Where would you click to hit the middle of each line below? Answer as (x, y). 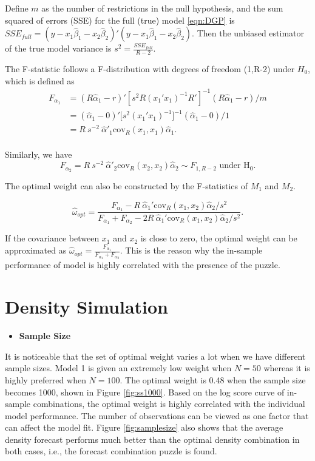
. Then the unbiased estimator (248, 33)
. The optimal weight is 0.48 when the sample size (213, 379)
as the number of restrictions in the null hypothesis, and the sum (162, 8)
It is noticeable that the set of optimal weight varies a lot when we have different (155, 356)
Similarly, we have (39, 154)
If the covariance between (52, 238)
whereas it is (287, 368)
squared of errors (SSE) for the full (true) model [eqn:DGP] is (120, 20)
